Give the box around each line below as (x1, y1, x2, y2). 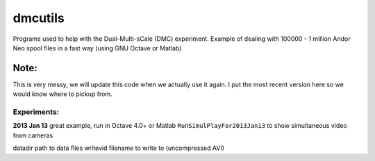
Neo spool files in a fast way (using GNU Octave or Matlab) (12, 44, 182, 52)
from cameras (12, 131, 53, 140)
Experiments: (12, 107, 60, 117)
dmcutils (12, 10, 65, 26)
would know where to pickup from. (12, 90, 112, 98)
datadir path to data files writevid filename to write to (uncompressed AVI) (12, 144, 225, 152)
